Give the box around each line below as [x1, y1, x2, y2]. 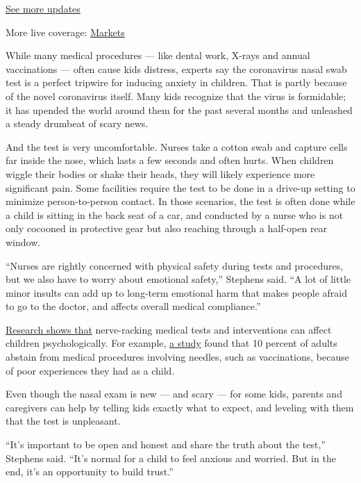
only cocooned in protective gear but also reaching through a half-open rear [6, 221, 328, 236]
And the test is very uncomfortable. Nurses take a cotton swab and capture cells [6, 139, 348, 154]
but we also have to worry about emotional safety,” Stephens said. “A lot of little [6, 272, 351, 286]
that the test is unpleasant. [6, 414, 121, 428]
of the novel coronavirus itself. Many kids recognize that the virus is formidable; [6, 88, 346, 103]
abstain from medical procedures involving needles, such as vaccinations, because [6, 350, 349, 364]
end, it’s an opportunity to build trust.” [6, 464, 174, 479]
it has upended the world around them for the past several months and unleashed [6, 102, 353, 117]
